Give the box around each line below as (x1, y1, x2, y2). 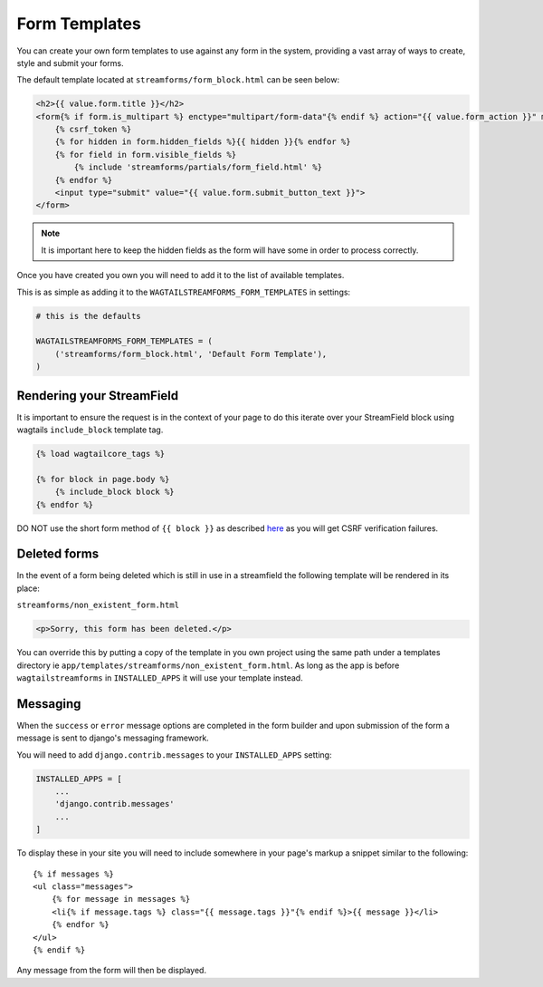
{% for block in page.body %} (35, 474, 170, 484)
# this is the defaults (35, 311, 142, 321)
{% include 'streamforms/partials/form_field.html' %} (73, 162, 323, 172)
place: (16, 583, 41, 594)
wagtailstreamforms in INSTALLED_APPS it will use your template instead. (16, 673, 303, 683)
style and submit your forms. (16, 57, 124, 68)
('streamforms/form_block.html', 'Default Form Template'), (54, 349, 328, 359)
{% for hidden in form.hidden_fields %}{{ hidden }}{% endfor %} (54, 137, 351, 147)
